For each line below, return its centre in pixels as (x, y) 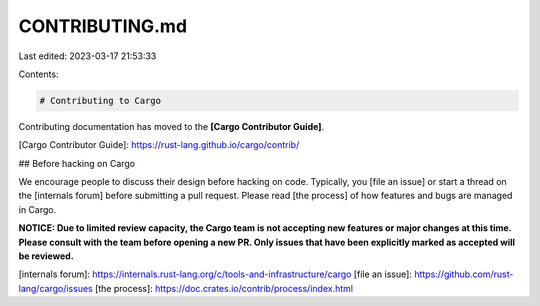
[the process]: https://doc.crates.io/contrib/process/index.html (224, 288)
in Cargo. (37, 209)
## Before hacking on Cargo (77, 163)
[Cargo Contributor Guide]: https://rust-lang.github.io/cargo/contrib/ (159, 145)
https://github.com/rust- (463, 274)
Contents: (38, 74)
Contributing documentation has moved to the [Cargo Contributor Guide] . (171, 126)
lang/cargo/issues (56, 288)
